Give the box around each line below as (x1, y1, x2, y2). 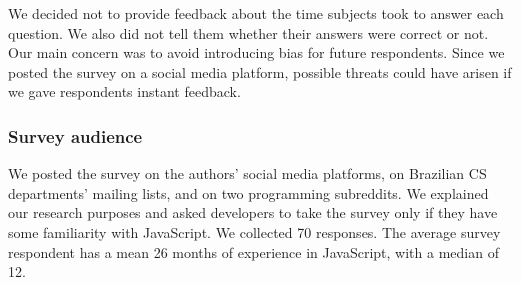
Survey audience (8, 123, 143, 148)
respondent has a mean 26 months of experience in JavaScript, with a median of (8, 241, 499, 262)
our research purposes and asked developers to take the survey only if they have (8, 202, 498, 223)
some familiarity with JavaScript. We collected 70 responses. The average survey (8, 221, 501, 242)
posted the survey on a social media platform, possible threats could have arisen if (8, 61, 512, 82)
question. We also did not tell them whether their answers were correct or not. (8, 22, 489, 43)
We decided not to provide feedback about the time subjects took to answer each (8, 3, 504, 23)
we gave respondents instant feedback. (8, 81, 241, 102)
